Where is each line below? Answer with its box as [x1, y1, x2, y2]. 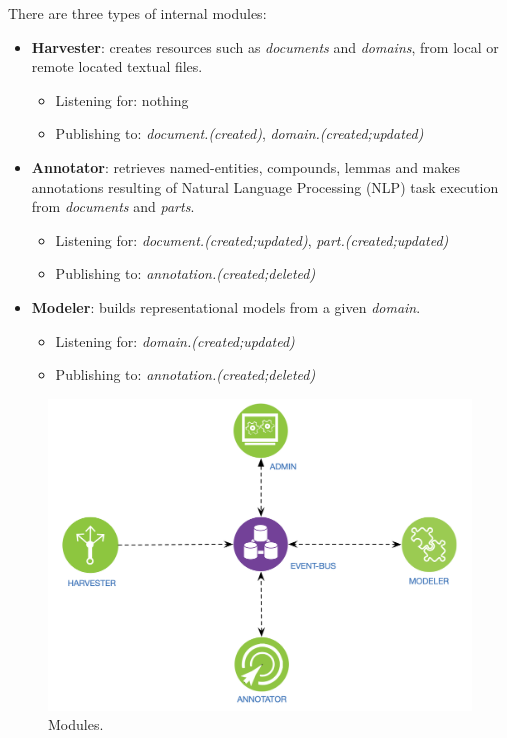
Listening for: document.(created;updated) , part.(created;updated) [55, 229, 449, 250]
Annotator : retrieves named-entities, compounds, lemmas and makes [31, 156, 461, 177]
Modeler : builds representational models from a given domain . [31, 296, 421, 317]
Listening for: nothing [55, 89, 189, 110]
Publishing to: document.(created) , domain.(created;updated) [55, 123, 424, 144]
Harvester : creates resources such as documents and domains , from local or [31, 36, 499, 57]
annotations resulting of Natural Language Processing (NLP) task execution [31, 176, 499, 197]
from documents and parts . [31, 196, 195, 217]
